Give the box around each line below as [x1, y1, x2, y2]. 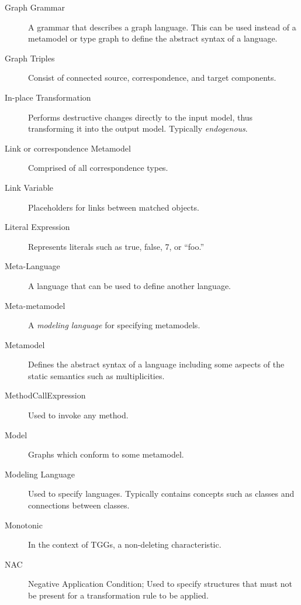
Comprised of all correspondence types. [28, 161, 168, 174]
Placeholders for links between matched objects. [28, 201, 199, 213]
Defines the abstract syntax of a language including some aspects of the [28, 358, 285, 370]
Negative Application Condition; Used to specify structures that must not [28, 577, 292, 590]
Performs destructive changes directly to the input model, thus [28, 111, 253, 123]
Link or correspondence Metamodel [5, 142, 131, 154]
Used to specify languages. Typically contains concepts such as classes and [28, 487, 295, 500]
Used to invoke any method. [28, 409, 129, 421]
